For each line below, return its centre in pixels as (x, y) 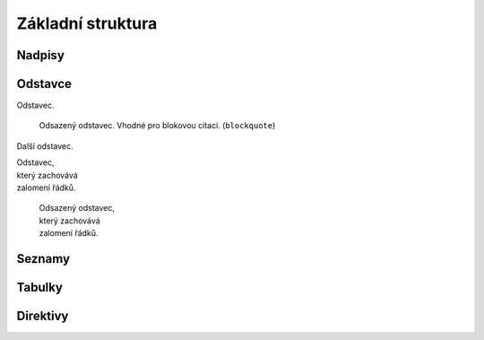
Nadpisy (40, 55)
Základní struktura (87, 23)
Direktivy (43, 316)
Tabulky (39, 288)
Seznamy (43, 259)
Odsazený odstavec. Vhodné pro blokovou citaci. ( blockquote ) (157, 126)
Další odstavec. (45, 146)
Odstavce (44, 84)
